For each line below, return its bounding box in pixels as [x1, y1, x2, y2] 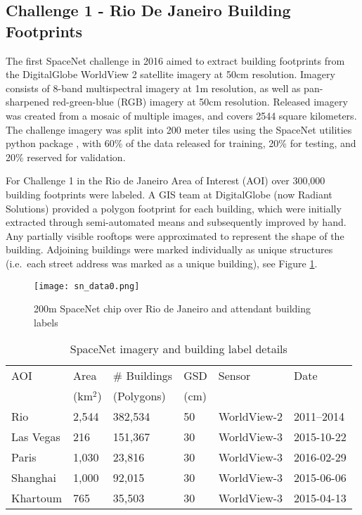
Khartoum [11, 490, 63, 507]
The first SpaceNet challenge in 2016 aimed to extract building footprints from [6, 53, 345, 68]
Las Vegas [11, 428, 60, 445]
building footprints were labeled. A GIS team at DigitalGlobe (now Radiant [6, 186, 332, 201]
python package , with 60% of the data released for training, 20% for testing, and [6, 136, 356, 151]
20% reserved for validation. [6, 149, 126, 164]
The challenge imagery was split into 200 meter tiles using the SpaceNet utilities [6, 122, 352, 136]
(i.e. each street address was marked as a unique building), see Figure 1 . [6, 255, 318, 270]
